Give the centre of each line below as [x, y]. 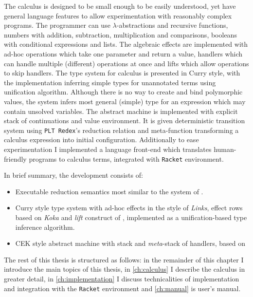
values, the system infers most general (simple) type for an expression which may [125, 101]
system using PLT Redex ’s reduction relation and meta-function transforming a [121, 130]
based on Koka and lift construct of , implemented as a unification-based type [131, 217]
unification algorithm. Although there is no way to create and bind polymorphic [123, 92]
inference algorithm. [45, 227]
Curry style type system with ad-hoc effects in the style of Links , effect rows [129, 208]
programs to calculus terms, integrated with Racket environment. [126, 158]
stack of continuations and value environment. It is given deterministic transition [125, 121]
